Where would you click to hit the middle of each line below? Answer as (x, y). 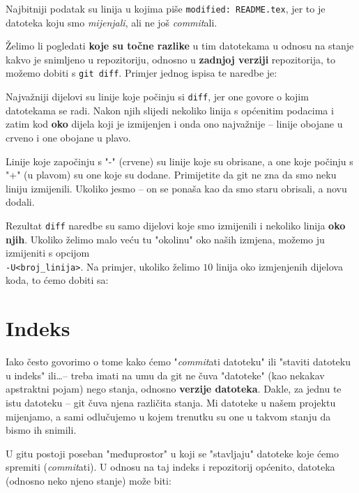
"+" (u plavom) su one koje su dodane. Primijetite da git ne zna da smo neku (171, 175)
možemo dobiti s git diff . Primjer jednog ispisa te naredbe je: (142, 73)
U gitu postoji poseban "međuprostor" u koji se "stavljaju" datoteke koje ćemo (172, 453)
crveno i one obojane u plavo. (68, 137)
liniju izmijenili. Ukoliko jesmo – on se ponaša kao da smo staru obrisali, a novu (176, 188)
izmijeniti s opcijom (48, 253)
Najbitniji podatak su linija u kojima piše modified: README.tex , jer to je (166, 8)
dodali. (20, 202)
